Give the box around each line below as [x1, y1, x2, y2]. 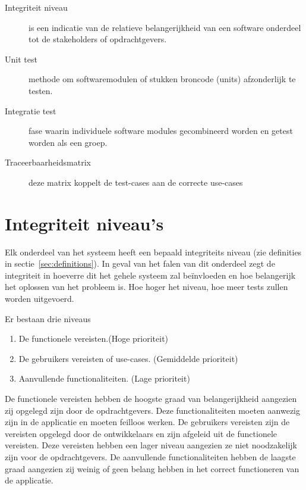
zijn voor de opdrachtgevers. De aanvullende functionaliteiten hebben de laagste [5, 450, 296, 463]
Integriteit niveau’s [5, 211, 164, 235]
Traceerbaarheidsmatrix [5, 156, 91, 168]
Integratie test [5, 104, 56, 117]
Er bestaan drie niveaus [5, 312, 91, 324]
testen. [29, 84, 53, 96]
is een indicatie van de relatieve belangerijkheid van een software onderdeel [29, 21, 301, 33]
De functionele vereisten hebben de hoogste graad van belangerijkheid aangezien [5, 392, 297, 404]
